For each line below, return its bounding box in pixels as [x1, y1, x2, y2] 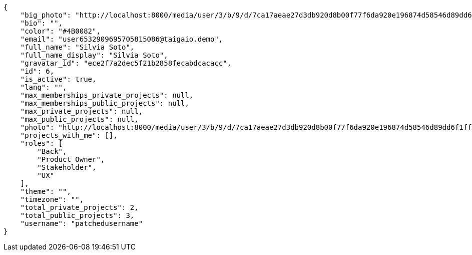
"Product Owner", [37, 155, 105, 163]
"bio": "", [20, 19, 63, 27]
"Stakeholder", [37, 163, 97, 171]
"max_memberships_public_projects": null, [20, 99, 189, 107]
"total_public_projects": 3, [20, 211, 135, 219]
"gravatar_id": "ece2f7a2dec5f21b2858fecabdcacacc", [20, 59, 232, 67]
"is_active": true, [20, 75, 97, 83]
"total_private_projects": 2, [20, 203, 139, 211]
